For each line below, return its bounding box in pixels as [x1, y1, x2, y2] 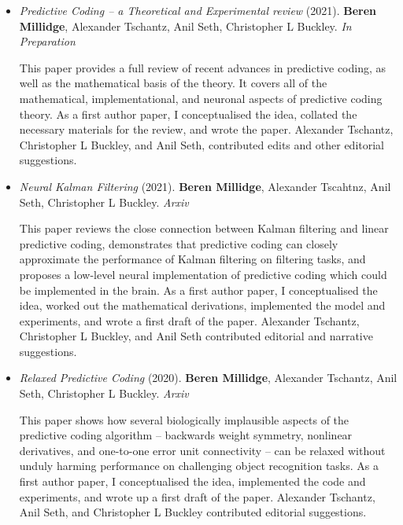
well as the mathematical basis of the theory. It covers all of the [19, 75, 327, 91]
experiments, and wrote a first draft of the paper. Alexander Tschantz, [19, 312, 360, 329]
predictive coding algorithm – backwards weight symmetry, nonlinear [19, 427, 353, 443]
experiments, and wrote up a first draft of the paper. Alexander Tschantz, [19, 488, 375, 505]
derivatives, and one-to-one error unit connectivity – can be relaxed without [19, 442, 386, 458]
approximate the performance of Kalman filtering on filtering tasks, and [19, 251, 366, 267]
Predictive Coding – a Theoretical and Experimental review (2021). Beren [19, 2, 377, 18]
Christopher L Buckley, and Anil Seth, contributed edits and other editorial [19, 136, 384, 152]
